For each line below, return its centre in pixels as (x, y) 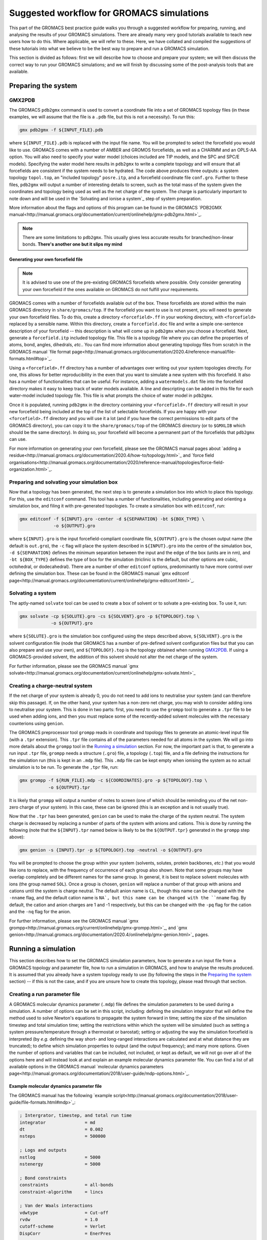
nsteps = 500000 (63, 1136)
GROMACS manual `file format (40, 352)
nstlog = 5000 (60, 1157)
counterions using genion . (37, 723)
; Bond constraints (43, 1178)
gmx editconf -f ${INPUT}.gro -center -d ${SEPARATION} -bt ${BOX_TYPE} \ (112, 519)
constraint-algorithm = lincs (61, 1192)
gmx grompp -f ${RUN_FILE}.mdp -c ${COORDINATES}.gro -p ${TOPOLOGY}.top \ (113, 780)
